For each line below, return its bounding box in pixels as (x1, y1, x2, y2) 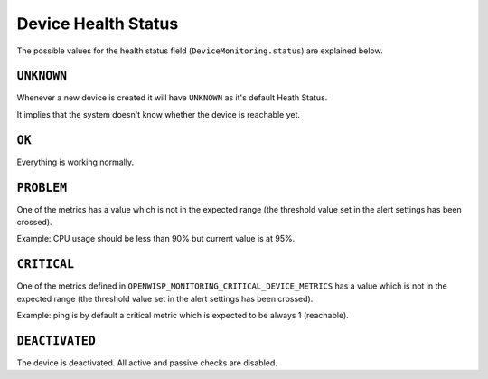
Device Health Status (16, 14, 179, 33)
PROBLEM (16, 180, 68, 194)
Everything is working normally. (16, 156, 135, 167)
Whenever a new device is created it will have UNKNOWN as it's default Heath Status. (16, 92, 328, 103)
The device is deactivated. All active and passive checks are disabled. (16, 357, 277, 368)
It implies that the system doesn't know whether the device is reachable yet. (16, 109, 301, 119)
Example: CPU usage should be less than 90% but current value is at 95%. (16, 233, 296, 244)
